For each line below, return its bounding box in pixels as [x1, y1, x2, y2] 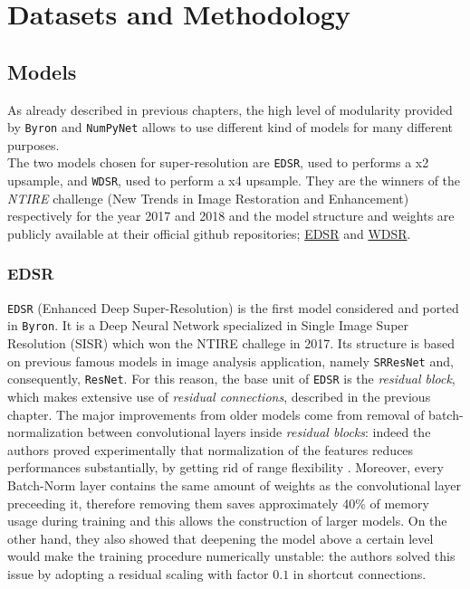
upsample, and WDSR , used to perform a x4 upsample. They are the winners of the [7, 171, 461, 190]
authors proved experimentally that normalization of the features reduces [7, 440, 414, 459]
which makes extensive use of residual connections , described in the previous [7, 386, 431, 405]
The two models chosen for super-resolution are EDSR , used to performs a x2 [7, 153, 429, 172]
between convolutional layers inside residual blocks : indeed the [87, 423, 431, 442]
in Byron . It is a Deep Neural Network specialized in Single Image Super [7, 316, 409, 335]
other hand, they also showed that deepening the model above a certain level [7, 528, 434, 547]
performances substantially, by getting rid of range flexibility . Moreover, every [7, 458, 444, 477]
